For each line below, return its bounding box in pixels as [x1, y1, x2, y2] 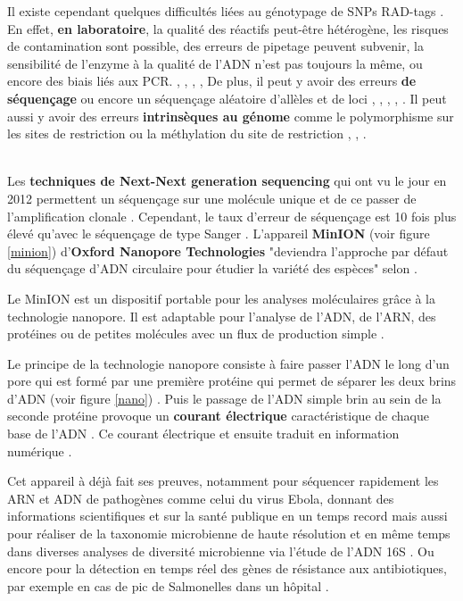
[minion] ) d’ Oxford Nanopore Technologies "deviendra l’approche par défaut [7, 241, 449, 260]
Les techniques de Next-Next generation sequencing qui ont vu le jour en [7, 171, 447, 190]
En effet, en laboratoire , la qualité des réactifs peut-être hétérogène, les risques [7, 19, 449, 38]
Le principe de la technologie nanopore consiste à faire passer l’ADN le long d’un [7, 354, 450, 372]
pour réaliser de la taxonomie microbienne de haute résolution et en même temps [7, 524, 451, 543]
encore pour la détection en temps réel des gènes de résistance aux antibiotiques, [7, 559, 447, 578]
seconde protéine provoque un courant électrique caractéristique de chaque [7, 406, 429, 425]
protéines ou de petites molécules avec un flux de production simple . [7, 324, 384, 343]
